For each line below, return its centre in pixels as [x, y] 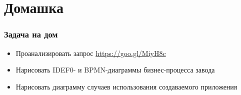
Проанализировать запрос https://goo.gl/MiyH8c [91, 53]
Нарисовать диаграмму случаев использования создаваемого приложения [126, 86]
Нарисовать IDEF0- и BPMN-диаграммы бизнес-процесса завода [115, 70]
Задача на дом [31, 34]
